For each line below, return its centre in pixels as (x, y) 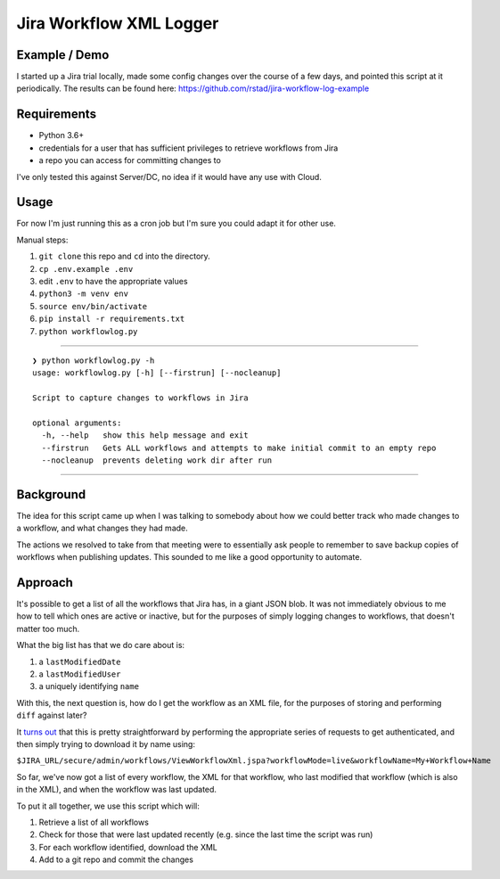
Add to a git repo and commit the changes (116, 859)
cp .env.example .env (86, 269)
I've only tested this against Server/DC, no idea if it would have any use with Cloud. (169, 177)
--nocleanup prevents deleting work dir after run (156, 460)
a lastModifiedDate (80, 661)
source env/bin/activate (93, 306)
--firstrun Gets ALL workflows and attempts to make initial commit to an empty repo (239, 448)
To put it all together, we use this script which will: (108, 806)
